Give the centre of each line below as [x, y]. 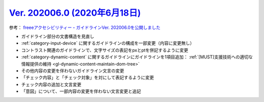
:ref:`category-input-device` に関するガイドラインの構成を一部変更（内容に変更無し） [108, 43]
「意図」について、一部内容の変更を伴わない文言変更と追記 [81, 91]
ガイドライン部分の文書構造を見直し [58, 36]
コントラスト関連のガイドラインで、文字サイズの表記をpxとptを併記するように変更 [105, 50]
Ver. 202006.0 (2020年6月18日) [75, 13]
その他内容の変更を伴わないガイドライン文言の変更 [73, 71]
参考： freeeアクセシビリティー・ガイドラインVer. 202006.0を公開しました [85, 27]
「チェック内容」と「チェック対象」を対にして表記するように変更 [88, 77]
